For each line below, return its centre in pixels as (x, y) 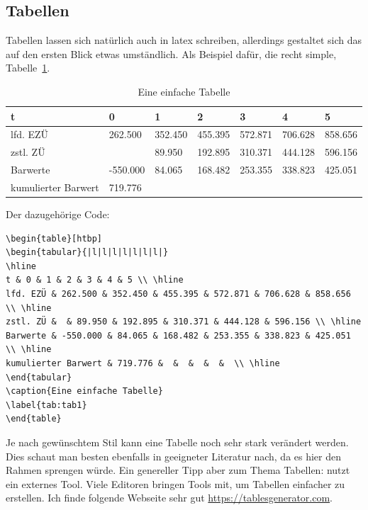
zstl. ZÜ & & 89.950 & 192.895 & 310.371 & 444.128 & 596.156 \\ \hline (184, 322)
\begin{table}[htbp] (54, 238)
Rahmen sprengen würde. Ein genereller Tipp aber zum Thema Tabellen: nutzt (178, 470)
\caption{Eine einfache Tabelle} (84, 391)
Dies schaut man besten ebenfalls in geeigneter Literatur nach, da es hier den (174, 456)
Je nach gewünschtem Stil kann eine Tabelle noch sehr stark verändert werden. (177, 442)
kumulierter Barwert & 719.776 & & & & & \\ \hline (143, 363)
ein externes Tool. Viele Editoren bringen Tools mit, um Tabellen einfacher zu (175, 483)
